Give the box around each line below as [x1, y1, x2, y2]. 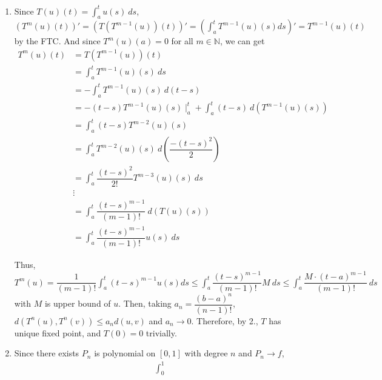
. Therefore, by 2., [191, 314, 258, 327]
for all [171, 35, 193, 47]
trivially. [146, 326, 177, 339]
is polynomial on [94, 347, 156, 359]
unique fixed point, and [14, 326, 101, 339]
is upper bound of [44, 297, 111, 310]
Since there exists [14, 347, 79, 359]
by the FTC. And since [14, 35, 101, 47]
